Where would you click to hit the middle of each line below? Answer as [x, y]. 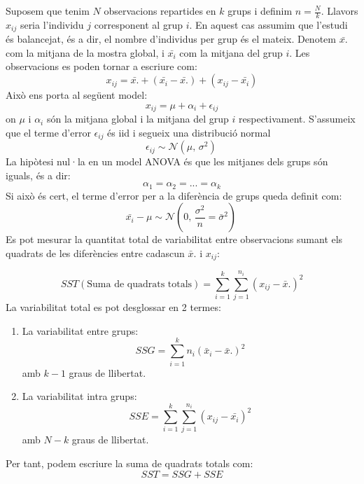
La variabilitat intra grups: [79, 396]
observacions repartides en [160, 11]
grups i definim [260, 11]
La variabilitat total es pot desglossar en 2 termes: [113, 307]
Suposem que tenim [48, 11]
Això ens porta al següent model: [77, 95]
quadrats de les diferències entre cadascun [95, 253]
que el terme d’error [48, 132]
